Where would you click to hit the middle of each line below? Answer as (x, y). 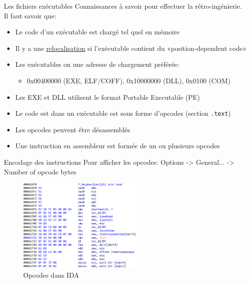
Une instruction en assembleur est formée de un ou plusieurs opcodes (118, 146)
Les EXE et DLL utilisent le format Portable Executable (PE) (108, 97)
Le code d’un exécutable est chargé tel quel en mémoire (97, 32)
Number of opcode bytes (40, 171)
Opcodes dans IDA (51, 275)
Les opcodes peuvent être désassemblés (73, 129)
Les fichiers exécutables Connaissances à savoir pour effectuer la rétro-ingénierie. (123, 6)
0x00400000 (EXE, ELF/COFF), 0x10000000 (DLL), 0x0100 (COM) (129, 80)
